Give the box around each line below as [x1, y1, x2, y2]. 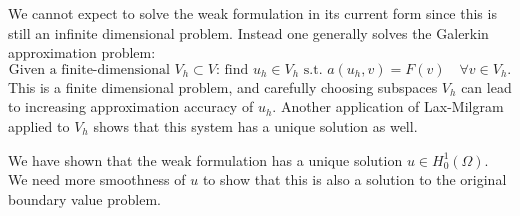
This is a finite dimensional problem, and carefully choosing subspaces [8, 76, 438, 97]
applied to [8, 115, 70, 136]
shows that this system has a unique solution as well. [93, 115, 418, 136]
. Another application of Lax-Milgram [272, 96, 504, 117]
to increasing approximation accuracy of [8, 96, 254, 117]
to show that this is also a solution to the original [202, 169, 507, 190]
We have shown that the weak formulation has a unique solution [8, 149, 403, 170]
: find [216, 62, 249, 77]
